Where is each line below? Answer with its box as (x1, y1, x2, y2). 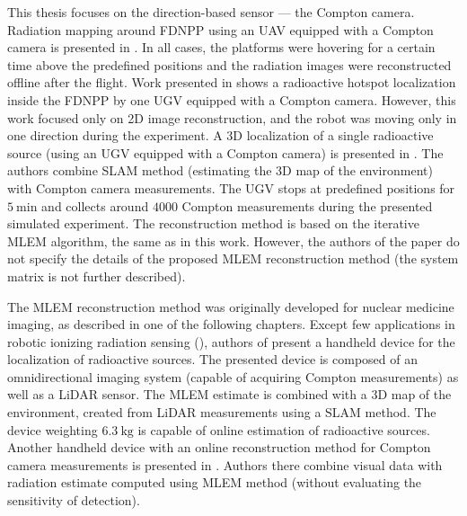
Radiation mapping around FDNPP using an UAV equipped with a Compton (7, 20, 434, 39)
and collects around (41, 196, 149, 215)
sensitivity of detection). (7, 491, 140, 510)
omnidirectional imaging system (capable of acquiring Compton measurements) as (7, 367, 459, 386)
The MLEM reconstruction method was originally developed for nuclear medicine (7, 297, 454, 316)
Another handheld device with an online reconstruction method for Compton (7, 438, 431, 457)
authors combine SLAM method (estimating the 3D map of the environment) (7, 161, 433, 180)
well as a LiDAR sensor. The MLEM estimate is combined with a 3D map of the (7, 385, 452, 404)
